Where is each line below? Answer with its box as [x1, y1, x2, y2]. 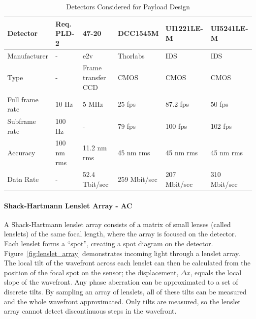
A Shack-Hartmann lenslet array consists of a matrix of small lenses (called [4, 219, 231, 229]
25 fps [118, 99, 136, 109]
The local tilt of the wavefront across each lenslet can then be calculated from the [4, 258, 251, 268]
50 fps [210, 99, 228, 109]
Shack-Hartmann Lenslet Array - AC [4, 200, 132, 210]
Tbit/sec [83, 179, 109, 189]
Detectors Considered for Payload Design [66, 1, 190, 11]
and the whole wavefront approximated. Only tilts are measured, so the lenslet [4, 296, 241, 306]
